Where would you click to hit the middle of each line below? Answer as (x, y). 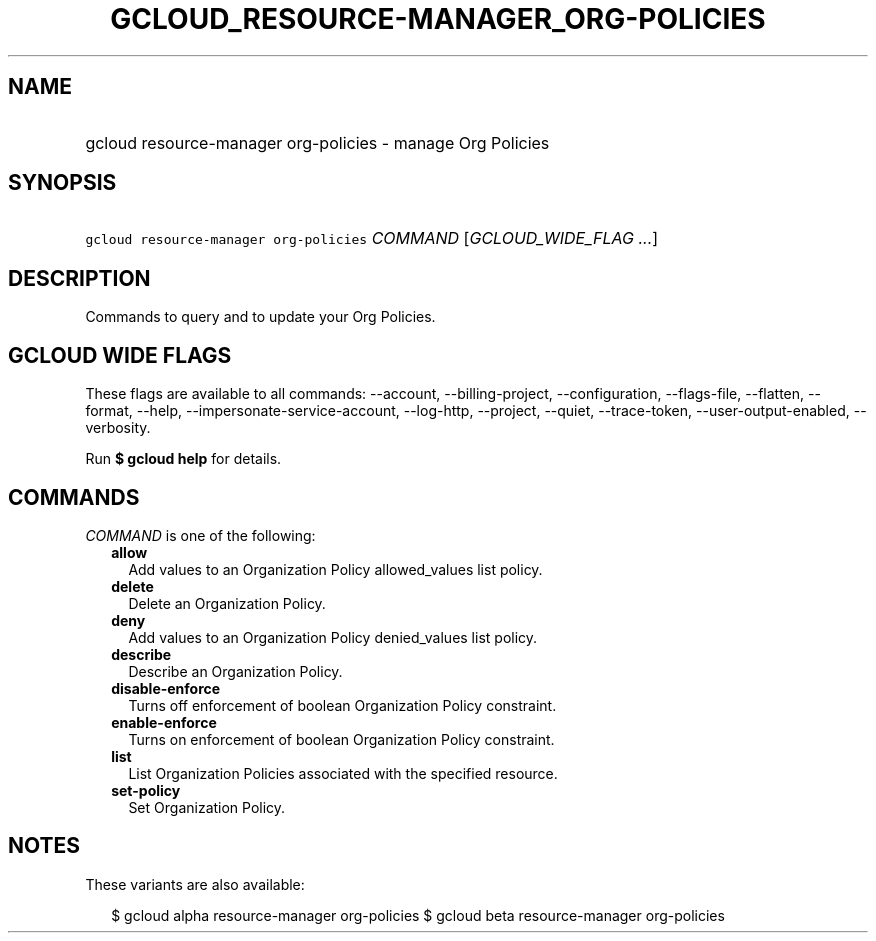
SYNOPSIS (62, 183)
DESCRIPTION (79, 278)
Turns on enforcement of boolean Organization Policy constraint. (341, 739)
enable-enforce (164, 722)
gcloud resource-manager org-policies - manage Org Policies (317, 142)
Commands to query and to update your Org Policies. (260, 317)
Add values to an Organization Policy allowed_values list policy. (335, 569)
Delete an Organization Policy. (227, 603)
